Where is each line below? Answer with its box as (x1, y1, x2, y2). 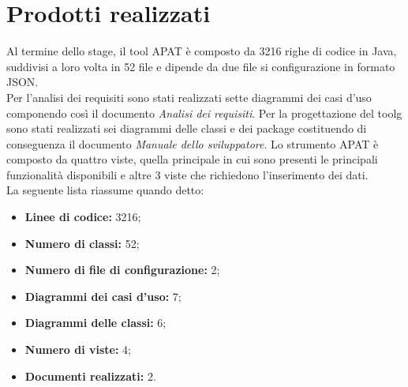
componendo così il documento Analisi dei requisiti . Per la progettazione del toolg (6, 104, 402, 121)
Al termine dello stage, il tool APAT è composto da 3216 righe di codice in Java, (6, 43, 397, 59)
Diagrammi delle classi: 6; (24, 314, 167, 331)
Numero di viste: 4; (24, 341, 131, 358)
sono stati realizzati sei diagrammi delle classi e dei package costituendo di (6, 120, 367, 137)
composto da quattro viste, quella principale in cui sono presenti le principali (6, 151, 378, 167)
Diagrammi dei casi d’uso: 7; (24, 287, 182, 304)
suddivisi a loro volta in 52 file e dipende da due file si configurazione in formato (6, 58, 395, 74)
